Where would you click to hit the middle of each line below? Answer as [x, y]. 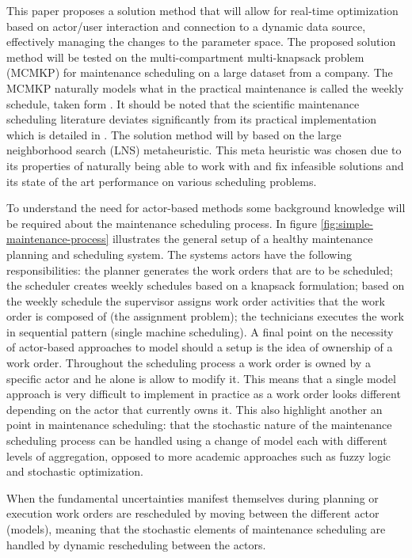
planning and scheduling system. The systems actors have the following [179, 254]
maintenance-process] [58, 239]
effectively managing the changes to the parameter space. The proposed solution [201, 42]
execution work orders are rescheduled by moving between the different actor [193, 513]
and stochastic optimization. [75, 471]
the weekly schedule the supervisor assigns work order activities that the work [196, 300]
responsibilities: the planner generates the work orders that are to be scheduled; [200, 270]
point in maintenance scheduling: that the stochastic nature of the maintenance [199, 425]
